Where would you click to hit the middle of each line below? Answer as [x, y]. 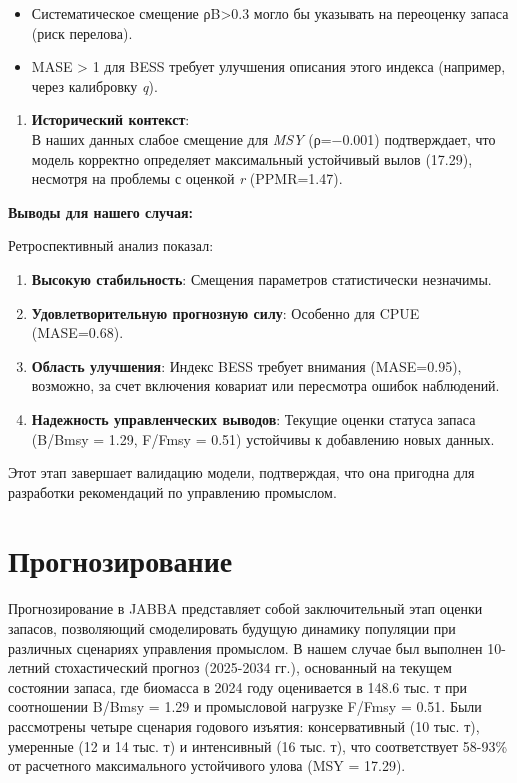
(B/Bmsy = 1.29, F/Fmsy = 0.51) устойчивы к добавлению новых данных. [263, 438]
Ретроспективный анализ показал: [111, 245]
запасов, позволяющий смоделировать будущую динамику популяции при [232, 628]
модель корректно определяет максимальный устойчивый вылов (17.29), [252, 158]
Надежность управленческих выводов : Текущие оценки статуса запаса [253, 418]
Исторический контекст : [110, 119]
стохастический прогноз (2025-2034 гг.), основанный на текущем [253, 667]
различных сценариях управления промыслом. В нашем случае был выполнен [245, 647]
